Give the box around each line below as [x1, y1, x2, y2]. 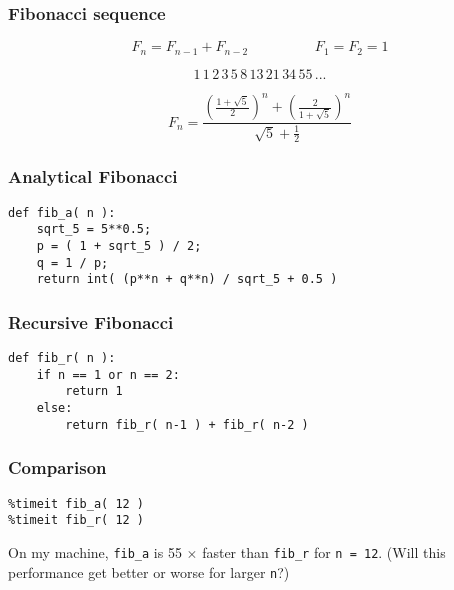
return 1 [65, 384, 123, 399]
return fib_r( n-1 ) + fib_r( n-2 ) [65, 417, 309, 432]
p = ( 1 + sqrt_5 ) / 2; [36, 238, 202, 253]
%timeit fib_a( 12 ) [8, 496, 145, 511]
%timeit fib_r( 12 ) [8, 513, 145, 528]
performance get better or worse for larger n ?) [8, 561, 290, 582]
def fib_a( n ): [8, 205, 116, 220]
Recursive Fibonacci [8, 309, 174, 334]
